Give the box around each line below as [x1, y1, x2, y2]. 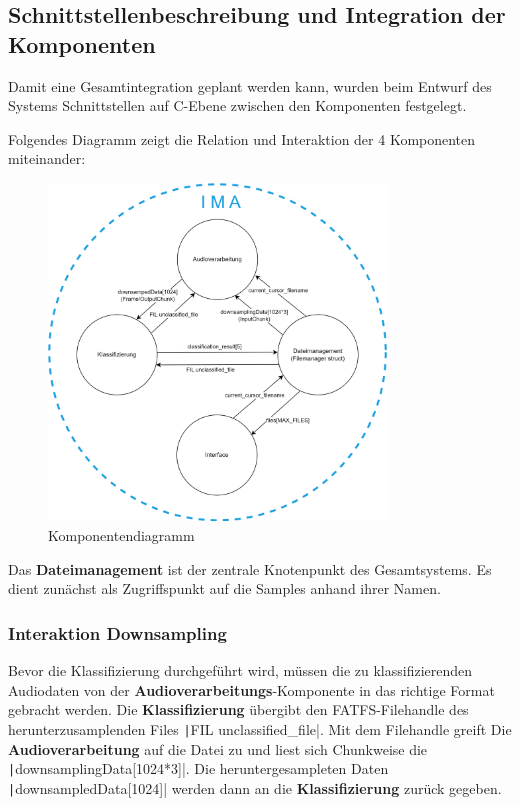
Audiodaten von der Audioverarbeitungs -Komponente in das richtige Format [8, 679, 495, 700]
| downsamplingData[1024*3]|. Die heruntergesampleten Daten [8, 758, 389, 779]
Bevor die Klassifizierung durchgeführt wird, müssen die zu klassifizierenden [8, 660, 473, 681]
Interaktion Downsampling [8, 620, 227, 645]
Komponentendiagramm [48, 525, 195, 546]
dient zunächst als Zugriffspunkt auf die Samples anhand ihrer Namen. [8, 578, 441, 599]
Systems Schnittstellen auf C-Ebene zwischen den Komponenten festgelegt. [8, 95, 467, 116]
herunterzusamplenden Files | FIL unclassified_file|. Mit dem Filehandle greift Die [8, 718, 512, 739]
